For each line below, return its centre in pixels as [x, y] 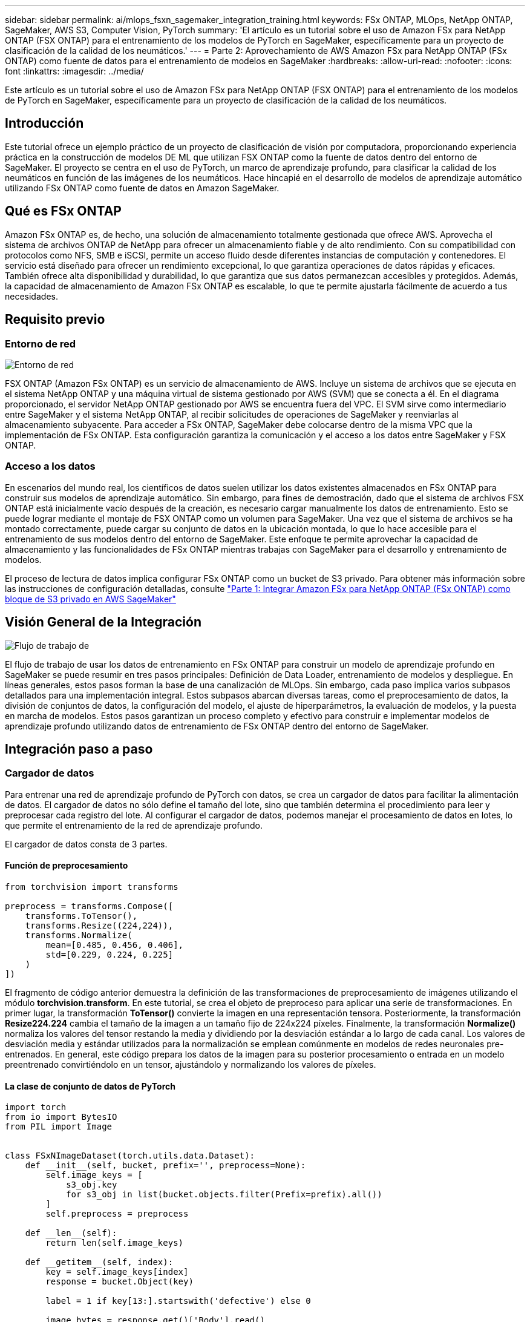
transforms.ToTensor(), [81, 916]
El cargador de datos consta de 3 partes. [86, 844]
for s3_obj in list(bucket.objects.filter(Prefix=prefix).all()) [224, 1195]
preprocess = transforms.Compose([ [89, 906]
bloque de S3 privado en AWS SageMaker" [90, 599]
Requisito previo [55, 320]
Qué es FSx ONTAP [63, 211]
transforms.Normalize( [79, 935]
